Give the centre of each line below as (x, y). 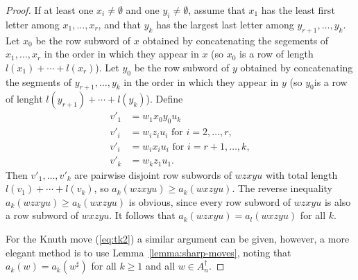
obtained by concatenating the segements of (236, 40)
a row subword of (42, 215)
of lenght (24, 99)
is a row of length (276, 54)
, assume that (217, 10)
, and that (120, 24)
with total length (301, 174)
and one (143, 10)
